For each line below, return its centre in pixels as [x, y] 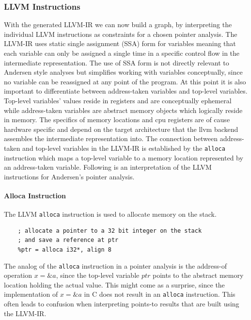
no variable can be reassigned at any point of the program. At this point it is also [125, 81]
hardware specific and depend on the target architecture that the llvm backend [121, 129]
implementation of [31, 294]
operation [18, 275]
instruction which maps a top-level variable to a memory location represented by [124, 157]
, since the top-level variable [98, 275]
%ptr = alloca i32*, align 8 [64, 250]
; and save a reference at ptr [68, 240]
